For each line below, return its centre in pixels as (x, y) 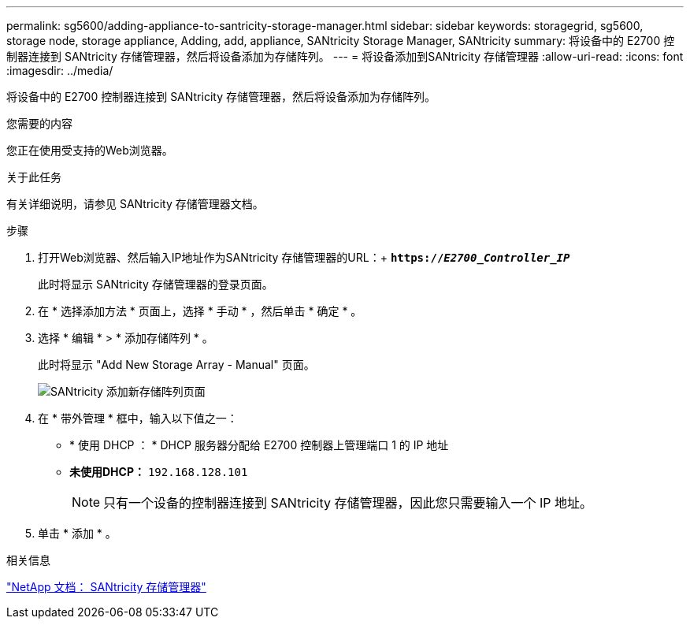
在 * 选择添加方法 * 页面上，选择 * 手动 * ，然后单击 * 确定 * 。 (200, 311)
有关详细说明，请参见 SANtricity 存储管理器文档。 (135, 204)
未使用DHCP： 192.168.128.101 (159, 472)
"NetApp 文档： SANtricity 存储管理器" (106, 587)
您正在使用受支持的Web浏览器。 (90, 150)
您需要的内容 (39, 123)
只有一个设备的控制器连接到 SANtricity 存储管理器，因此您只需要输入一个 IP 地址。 (348, 503)
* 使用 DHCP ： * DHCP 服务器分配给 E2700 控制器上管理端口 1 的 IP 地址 (259, 445)
